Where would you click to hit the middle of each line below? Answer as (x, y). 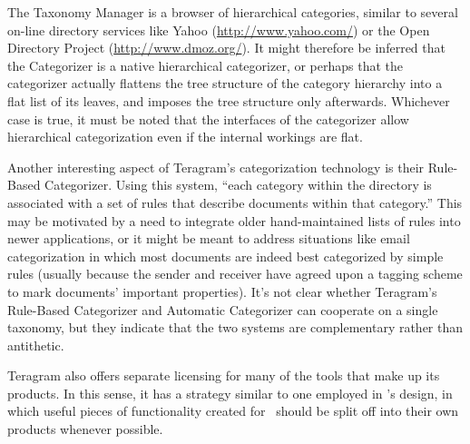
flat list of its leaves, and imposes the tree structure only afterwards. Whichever (229, 100)
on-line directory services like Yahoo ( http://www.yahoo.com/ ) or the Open (219, 30)
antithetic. (36, 345)
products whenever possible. (85, 429)
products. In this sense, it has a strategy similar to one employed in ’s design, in (230, 393)
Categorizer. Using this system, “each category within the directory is (238, 185)
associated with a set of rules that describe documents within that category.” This (235, 202)
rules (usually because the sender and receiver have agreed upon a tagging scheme (235, 274)
